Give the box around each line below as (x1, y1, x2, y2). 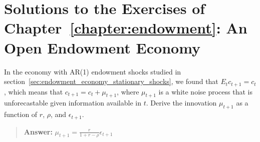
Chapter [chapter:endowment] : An (4, 17, 247, 38)
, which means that (4, 86, 63, 96)
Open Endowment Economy (4, 37, 201, 57)
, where (117, 86, 139, 96)
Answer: (24, 126, 53, 136)
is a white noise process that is (158, 86, 252, 96)
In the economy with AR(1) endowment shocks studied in (4, 66, 181, 76)
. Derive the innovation (146, 97, 217, 108)
